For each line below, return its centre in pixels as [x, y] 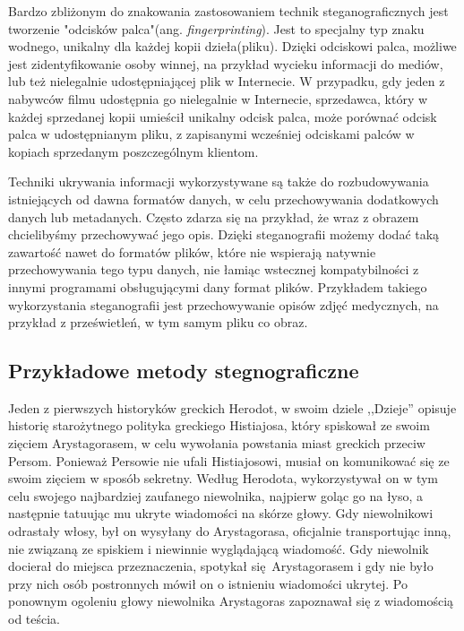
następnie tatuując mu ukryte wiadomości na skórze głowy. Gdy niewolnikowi [221, 513]
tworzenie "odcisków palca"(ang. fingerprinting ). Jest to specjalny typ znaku [216, 28]
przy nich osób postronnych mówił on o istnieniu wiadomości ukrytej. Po [208, 583]
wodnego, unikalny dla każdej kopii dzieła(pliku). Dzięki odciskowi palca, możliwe [232, 46]
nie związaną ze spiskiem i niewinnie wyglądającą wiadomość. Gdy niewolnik [219, 548]
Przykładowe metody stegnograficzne [184, 371]
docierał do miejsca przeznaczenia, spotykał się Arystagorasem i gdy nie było [221, 566]
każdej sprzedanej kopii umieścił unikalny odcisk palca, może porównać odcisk [223, 116]
